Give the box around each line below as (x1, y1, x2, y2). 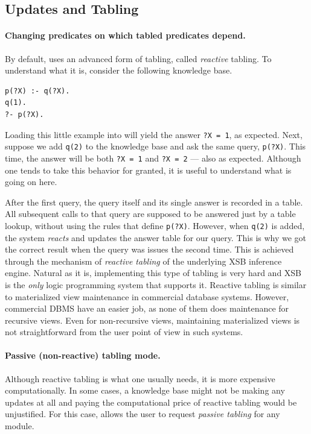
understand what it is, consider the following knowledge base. (5, 64, 232, 77)
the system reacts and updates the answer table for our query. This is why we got (5, 231, 307, 244)
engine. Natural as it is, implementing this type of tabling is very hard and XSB (5, 266, 302, 279)
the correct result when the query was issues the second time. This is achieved (5, 243, 294, 256)
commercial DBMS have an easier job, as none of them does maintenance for (5, 302, 289, 315)
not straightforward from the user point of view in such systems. (5, 325, 243, 338)
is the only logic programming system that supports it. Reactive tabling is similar (5, 278, 307, 291)
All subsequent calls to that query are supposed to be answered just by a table (5, 207, 296, 220)
